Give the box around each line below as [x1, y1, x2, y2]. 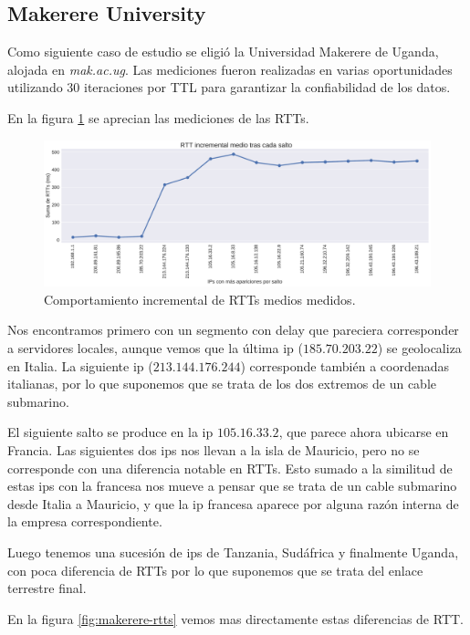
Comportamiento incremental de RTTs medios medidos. [44, 289, 356, 308]
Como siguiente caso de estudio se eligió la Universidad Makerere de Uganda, [7, 42, 439, 61]
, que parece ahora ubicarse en [278, 422, 449, 442]
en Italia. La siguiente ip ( [7, 356, 153, 375]
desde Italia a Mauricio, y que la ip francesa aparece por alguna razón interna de [7, 494, 459, 513]
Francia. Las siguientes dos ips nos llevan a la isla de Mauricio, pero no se [7, 440, 420, 459]
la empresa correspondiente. [7, 512, 162, 531]
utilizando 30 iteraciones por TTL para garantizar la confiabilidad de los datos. [7, 78, 451, 97]
